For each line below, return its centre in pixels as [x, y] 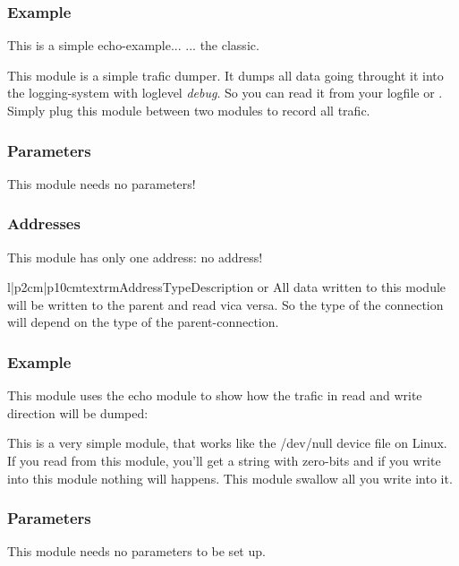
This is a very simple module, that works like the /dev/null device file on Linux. [227, 443]
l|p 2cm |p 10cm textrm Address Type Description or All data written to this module [227, 287]
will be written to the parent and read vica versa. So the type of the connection [225, 304]
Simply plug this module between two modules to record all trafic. [189, 110]
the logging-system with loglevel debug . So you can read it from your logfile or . [225, 93]
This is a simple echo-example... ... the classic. [133, 45]
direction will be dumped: [78, 412]
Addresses [44, 223]
